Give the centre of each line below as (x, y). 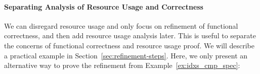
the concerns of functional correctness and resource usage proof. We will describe (129, 45)
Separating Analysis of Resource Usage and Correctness (104, 6)
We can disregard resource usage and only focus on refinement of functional (121, 25)
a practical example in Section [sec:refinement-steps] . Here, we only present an (126, 55)
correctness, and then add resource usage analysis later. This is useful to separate (130, 35)
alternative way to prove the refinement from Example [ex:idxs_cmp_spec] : (122, 65)
